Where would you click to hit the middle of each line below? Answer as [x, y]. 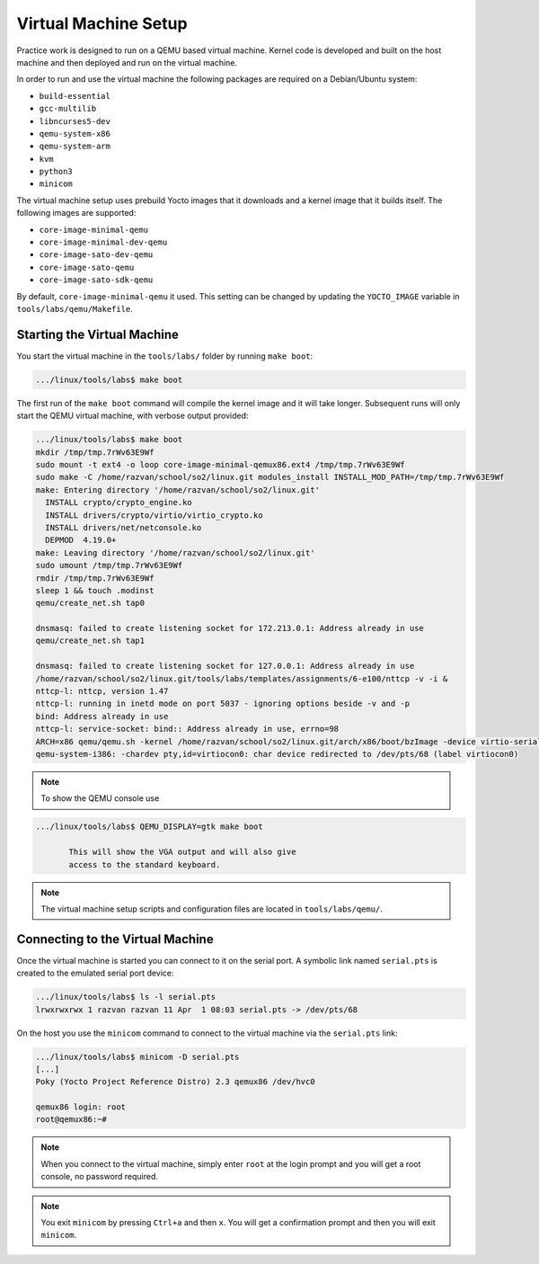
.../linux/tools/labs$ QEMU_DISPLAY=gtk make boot [150, 827]
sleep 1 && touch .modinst [95, 590]
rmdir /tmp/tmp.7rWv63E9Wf [95, 578]
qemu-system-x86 [75, 134]
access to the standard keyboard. [145, 864]
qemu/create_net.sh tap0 [90, 603]
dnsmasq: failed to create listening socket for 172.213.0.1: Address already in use [230, 628]
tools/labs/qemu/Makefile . [75, 308]
